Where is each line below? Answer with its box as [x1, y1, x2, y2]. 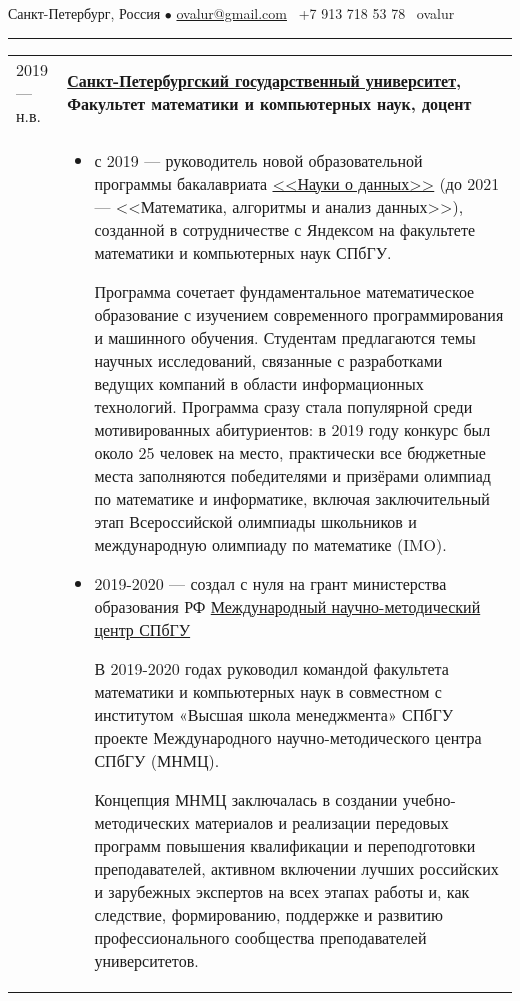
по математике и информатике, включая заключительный [94, 486, 490, 510]
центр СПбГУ [94, 617, 191, 641]
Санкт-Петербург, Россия [8, 3, 161, 23]
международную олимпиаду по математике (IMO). [94, 532, 447, 556]
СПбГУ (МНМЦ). [94, 748, 220, 772]
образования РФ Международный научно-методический [94, 594, 481, 618]
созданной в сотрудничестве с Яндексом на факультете [94, 217, 476, 241]
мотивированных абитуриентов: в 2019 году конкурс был [94, 417, 491, 441]
